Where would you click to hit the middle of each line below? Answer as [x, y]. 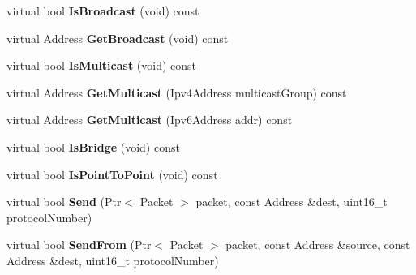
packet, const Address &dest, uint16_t [292, 202]
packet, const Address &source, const [318, 245]
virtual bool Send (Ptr [64, 202]
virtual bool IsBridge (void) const [93, 146]
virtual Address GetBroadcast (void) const [118, 38]
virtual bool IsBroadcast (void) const [103, 11]
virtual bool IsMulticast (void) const [102, 65]
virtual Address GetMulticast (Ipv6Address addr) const [150, 120]
